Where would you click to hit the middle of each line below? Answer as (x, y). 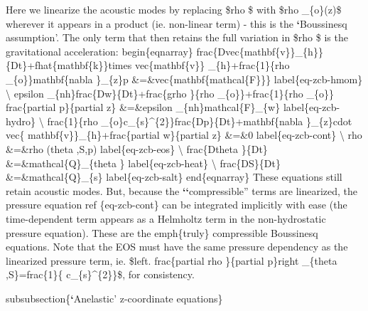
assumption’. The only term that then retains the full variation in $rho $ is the (177, 37)
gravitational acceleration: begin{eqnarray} (99, 51)
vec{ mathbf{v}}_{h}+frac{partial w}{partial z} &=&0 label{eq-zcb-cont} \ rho (184, 135)
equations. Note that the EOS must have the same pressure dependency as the (177, 247)
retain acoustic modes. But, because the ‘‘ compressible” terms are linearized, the (182, 190)
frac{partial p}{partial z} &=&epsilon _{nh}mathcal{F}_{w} (143, 107)
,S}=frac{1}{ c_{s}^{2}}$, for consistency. (100, 274)
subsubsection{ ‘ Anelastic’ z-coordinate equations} (114, 298)
